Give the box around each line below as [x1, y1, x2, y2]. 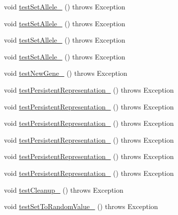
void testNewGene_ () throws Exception [4, 68, 127, 78]
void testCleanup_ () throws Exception [4, 184, 123, 195]
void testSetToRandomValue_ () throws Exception [4, 201, 158, 212]
